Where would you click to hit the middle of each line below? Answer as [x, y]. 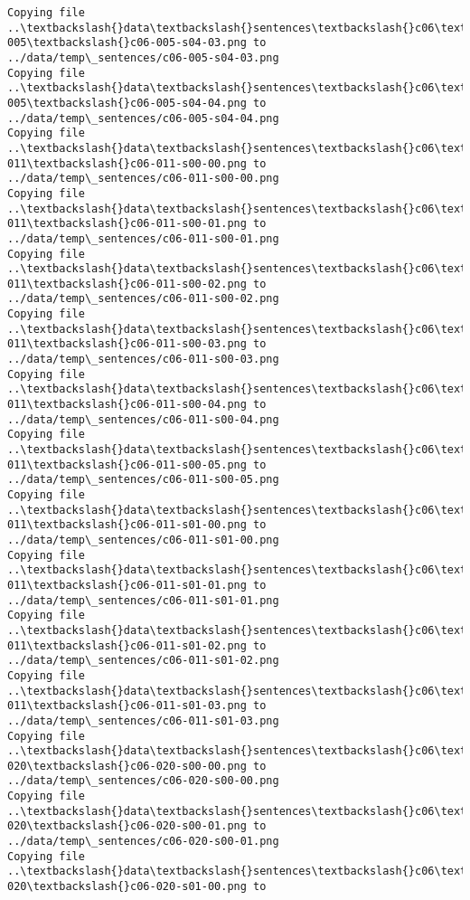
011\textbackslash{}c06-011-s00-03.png [127, 344]
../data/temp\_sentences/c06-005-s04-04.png [143, 118]
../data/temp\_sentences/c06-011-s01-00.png [143, 540]
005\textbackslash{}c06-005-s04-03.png [127, 43]
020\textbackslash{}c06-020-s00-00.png [127, 766]
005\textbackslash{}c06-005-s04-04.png [127, 103]
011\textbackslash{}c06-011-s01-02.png [127, 645]
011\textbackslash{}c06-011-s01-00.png [127, 525]
